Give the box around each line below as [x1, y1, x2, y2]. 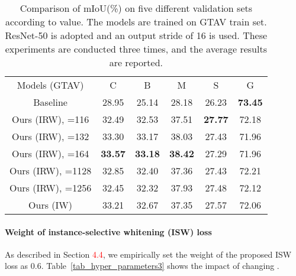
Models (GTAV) [17, 78, 84, 92]
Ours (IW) [28, 198, 73, 212]
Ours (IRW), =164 [12, 147, 89, 160]
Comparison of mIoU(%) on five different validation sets [20, 1, 253, 15]
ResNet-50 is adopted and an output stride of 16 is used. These [5, 28, 268, 42]
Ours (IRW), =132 [12, 129, 89, 143]
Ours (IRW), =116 [12, 112, 89, 126]
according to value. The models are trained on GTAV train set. [5, 15, 267, 28]
